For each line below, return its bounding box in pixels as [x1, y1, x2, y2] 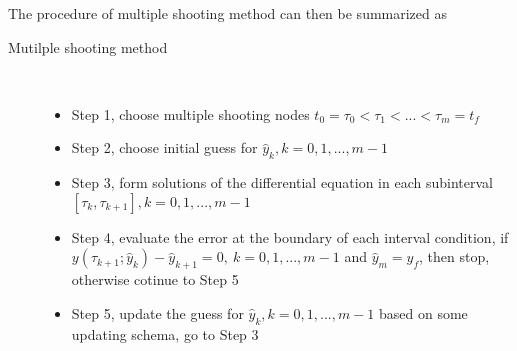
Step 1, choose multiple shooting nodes [71, 103, 310, 124]
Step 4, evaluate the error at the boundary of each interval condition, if [71, 226, 509, 247]
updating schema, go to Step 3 [71, 323, 259, 344]
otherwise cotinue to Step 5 [71, 269, 239, 290]
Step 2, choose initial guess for [71, 137, 258, 158]
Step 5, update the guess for [71, 302, 244, 323]
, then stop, [419, 246, 490, 267]
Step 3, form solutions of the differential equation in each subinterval [71, 172, 493, 193]
